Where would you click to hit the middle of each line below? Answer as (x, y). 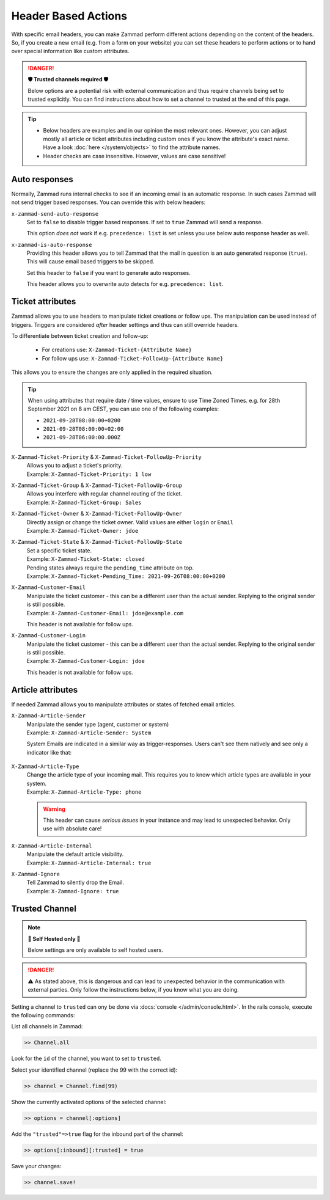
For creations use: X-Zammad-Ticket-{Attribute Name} (117, 350)
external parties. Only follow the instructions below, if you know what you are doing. (134, 990)
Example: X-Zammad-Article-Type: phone (84, 792)
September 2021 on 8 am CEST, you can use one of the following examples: (123, 409)
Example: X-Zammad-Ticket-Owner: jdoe (82, 530)
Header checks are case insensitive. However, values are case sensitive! (134, 156)
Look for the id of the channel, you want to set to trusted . (86, 1059)
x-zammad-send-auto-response (55, 214)
